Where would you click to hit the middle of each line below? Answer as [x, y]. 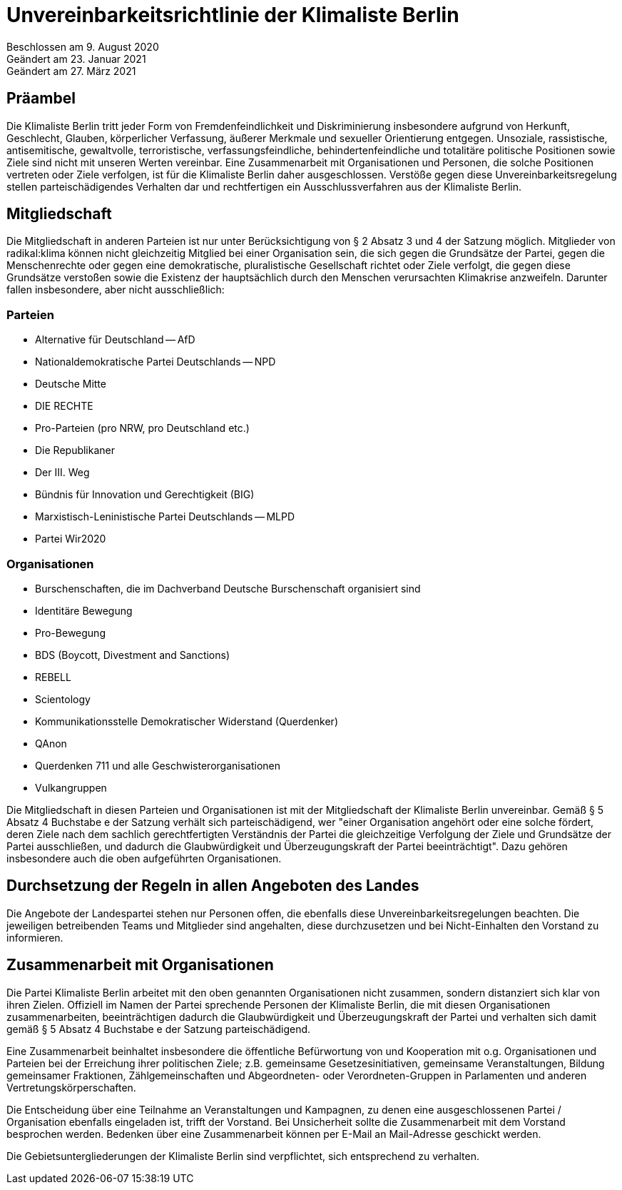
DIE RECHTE [64, 406]
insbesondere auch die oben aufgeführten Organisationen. [144, 858]
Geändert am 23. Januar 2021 [76, 59]
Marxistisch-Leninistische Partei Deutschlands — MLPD [165, 517]
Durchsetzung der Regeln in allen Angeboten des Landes [213, 886]
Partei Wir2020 [71, 539]
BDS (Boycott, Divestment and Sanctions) [133, 655]
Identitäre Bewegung [84, 610]
